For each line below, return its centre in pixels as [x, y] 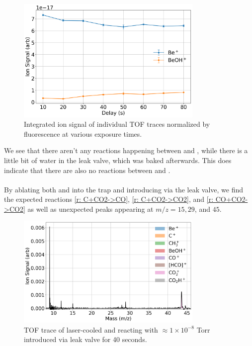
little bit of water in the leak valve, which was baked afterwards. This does [118, 160]
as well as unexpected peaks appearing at [90, 209]
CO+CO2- [232, 199]
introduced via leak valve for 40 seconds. [85, 339]
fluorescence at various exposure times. [83, 133]
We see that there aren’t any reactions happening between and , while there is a [126, 150]
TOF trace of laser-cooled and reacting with [91, 329]
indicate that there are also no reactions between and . [87, 170]
